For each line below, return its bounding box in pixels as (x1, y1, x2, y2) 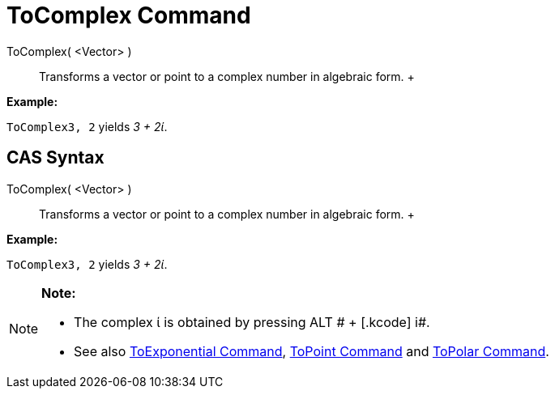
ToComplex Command (6, 2, 251, 29)
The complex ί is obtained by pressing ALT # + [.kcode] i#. (74, 313, 430, 330)
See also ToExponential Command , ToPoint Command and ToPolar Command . (74, 342, 549, 359)
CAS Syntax (6, 147, 105, 168)
